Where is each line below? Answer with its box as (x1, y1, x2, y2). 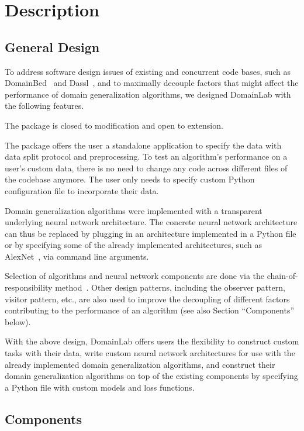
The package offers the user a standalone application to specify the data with (5, 139, 282, 151)
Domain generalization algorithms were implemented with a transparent (5, 204, 262, 216)
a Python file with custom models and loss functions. (5, 381, 195, 393)
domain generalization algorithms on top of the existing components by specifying (5, 370, 298, 382)
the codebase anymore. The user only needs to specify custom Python (5, 173, 255, 185)
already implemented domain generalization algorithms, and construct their (5, 358, 275, 370)
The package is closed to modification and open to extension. (5, 119, 223, 131)
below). (5, 315, 31, 327)
